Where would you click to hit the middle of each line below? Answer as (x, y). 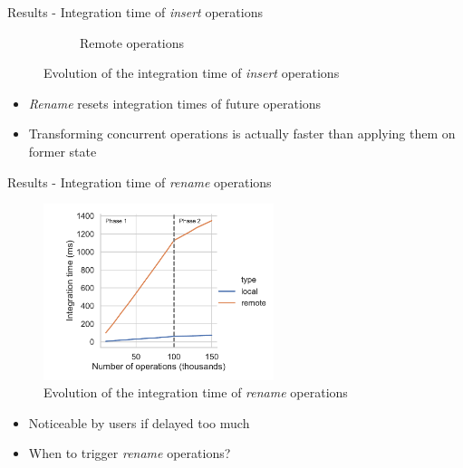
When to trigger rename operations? (130, 453)
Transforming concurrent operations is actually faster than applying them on (242, 134)
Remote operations (132, 42)
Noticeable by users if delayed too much (139, 422)
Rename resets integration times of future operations (175, 103)
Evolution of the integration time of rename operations (196, 392)
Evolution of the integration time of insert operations (192, 73)
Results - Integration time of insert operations (135, 12)
